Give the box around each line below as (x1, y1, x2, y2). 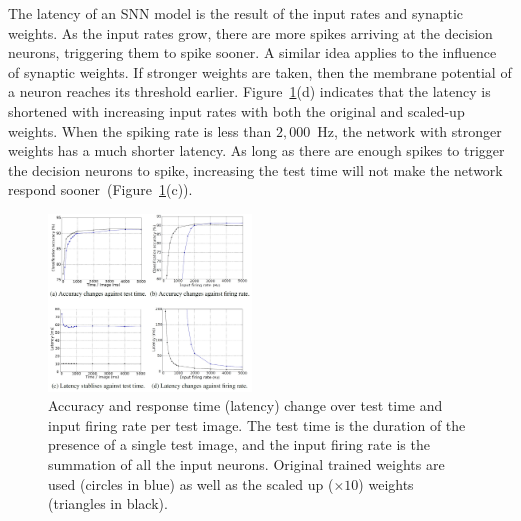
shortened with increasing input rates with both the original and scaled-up (8, 100, 465, 121)
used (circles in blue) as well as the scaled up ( (48, 473, 334, 494)
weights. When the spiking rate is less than (8, 120, 272, 141)
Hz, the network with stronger (317, 120, 502, 141)
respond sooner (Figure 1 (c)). (8, 179, 193, 200)
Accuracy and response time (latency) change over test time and (48, 395, 443, 416)
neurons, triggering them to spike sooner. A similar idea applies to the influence (8, 42, 497, 63)
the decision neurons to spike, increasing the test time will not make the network (8, 159, 503, 180)
